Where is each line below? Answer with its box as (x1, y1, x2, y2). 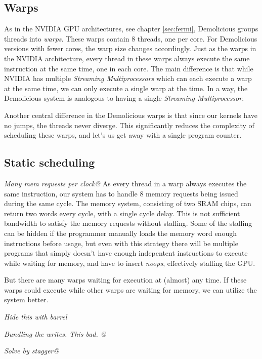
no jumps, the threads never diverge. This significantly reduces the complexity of (4, 119, 254, 130)
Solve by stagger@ (4, 345, 59, 356)
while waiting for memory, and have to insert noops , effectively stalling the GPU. (4, 257, 255, 268)
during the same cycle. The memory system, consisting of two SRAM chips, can (4, 198, 251, 209)
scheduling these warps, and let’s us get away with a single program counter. (4, 130, 242, 140)
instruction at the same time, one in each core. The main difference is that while (4, 63, 253, 73)
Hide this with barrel (4, 311, 67, 322)
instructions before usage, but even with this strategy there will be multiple (4, 237, 238, 248)
